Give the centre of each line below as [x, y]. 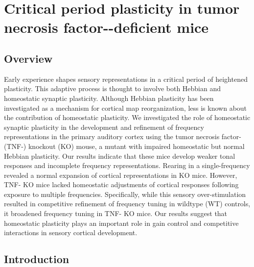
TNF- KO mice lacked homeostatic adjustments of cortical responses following [121, 184]
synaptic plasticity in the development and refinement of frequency [104, 127]
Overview [28, 58]
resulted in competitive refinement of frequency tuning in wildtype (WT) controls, [127, 204]
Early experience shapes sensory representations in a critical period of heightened [126, 79]
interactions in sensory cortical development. [71, 232]
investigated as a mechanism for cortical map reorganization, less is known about [126, 108]
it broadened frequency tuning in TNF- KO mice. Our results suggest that [116, 213]
